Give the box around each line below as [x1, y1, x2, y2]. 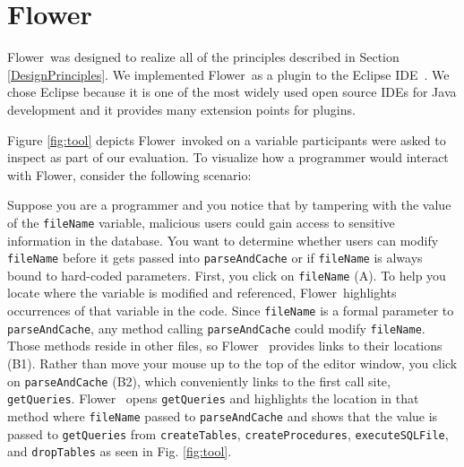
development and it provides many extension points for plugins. [7, 99, 356, 118]
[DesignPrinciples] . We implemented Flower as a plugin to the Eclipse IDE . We [7, 65, 450, 83]
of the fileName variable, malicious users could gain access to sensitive [7, 212, 395, 231]
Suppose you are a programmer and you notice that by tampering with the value [7, 195, 451, 214]
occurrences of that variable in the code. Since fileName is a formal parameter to [7, 301, 454, 320]
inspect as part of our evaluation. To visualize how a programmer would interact [7, 148, 449, 167]
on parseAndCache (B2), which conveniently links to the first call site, [7, 371, 391, 390]
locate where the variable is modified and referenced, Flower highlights [7, 283, 397, 302]
